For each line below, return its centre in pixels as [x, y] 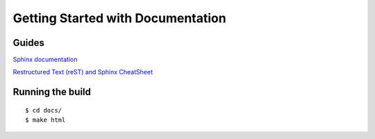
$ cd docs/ [44, 110]
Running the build [52, 92]
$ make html [45, 120]
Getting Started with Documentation [119, 18]
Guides [29, 43]
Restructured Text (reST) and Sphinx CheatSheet [83, 72]
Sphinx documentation [45, 60]
